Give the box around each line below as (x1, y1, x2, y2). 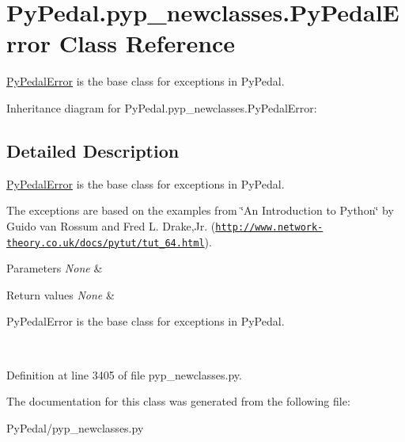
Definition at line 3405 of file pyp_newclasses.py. (6, 366, 242, 383)
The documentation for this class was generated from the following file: (6, 393, 350, 410)
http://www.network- (215, 221, 324, 233)
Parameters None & (6, 260, 103, 276)
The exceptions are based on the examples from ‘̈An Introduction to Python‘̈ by (6, 202, 394, 219)
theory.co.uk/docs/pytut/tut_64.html (6, 237, 205, 249)
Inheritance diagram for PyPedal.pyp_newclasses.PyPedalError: (6, 99, 317, 116)
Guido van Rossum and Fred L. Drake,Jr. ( (6, 217, 216, 234)
